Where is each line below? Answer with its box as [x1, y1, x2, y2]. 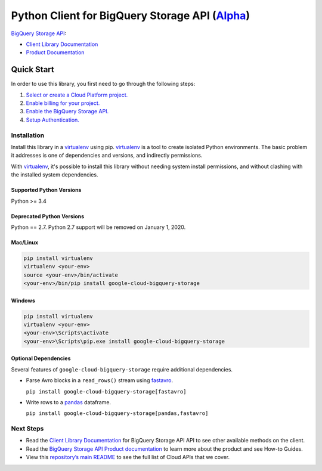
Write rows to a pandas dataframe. [26, 398, 112, 405]
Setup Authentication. [26, 116, 80, 123]
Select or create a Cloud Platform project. [26, 91, 128, 98]
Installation [11, 131, 45, 140]
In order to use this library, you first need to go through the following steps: [11, 80, 196, 88]
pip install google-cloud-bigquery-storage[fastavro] [26, 388, 187, 395]
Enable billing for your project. [26, 100, 100, 107]
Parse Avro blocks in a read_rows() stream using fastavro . [26, 377, 174, 384]
